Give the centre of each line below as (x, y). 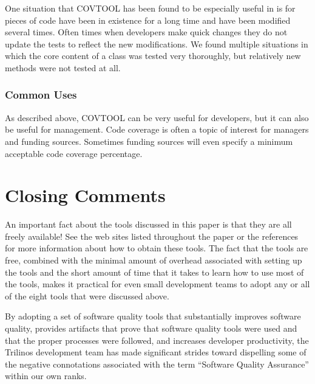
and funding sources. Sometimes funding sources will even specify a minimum (149, 141)
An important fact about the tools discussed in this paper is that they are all (148, 224)
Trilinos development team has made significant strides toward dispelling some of (156, 352)
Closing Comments (85, 195)
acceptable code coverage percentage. (74, 153)
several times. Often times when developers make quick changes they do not (146, 32)
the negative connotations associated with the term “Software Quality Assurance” (157, 364)
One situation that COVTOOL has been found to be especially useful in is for (150, 8)
